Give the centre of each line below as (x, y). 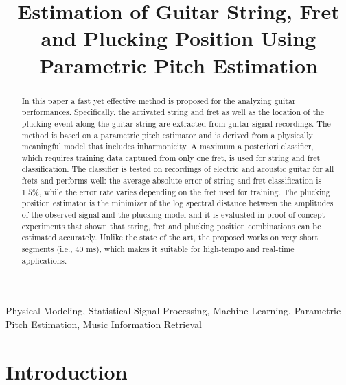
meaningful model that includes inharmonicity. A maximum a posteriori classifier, (168, 146)
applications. (44, 260)
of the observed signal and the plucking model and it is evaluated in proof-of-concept (173, 215)
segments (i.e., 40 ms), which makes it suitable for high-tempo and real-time (158, 249)
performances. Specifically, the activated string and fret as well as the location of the (173, 112)
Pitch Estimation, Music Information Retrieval (104, 324)
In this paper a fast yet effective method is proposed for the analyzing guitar (159, 100)
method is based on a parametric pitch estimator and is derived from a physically (167, 135)
